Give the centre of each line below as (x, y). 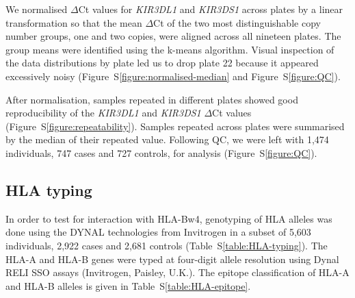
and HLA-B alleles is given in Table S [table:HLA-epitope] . (128, 285)
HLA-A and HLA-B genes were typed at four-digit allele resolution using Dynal (172, 259)
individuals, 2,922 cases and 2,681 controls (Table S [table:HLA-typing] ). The (167, 245)
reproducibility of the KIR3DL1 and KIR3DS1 (103, 113)
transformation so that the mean (74, 22)
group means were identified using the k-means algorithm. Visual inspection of (170, 49)
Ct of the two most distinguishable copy (237, 22)
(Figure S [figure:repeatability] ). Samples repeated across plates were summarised (175, 126)
